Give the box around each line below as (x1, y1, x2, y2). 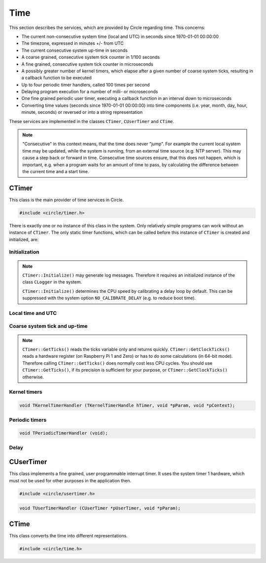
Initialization (9, 249, 39, 255)
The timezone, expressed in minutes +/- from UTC (21, 40, 124, 46)
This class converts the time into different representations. (9, 532, 128, 538)
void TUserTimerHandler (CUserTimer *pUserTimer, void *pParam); (19, 505, 181, 511)
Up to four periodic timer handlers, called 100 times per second (21, 82, 150, 88)
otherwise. (22, 374, 44, 380)
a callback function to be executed (21, 75, 92, 81)
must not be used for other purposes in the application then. (9, 477, 132, 483)
